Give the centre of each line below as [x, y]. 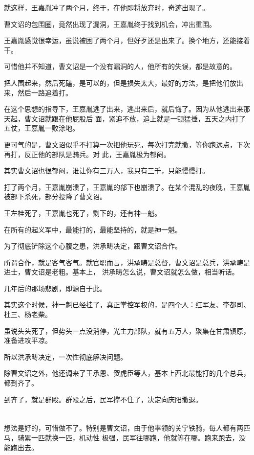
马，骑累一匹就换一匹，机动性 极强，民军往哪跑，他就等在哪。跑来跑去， [121, 437]
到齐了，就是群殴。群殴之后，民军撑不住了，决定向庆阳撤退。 [103, 399]
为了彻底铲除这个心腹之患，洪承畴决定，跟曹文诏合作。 [93, 246]
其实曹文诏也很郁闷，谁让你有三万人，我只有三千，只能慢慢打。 [106, 171]
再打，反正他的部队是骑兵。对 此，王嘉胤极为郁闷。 [87, 154]
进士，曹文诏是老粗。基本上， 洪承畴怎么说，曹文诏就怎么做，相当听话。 [121, 272]
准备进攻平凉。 [28, 340]
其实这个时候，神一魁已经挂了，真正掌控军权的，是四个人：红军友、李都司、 [127, 305]
